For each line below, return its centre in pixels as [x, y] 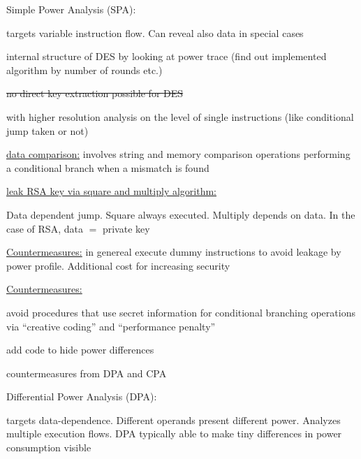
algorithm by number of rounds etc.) [84, 70]
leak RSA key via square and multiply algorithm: [111, 191]
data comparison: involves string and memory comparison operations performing [178, 154]
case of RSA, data [45, 228]
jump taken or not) [47, 130]
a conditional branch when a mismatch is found [108, 167]
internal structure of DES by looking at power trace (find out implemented [167, 56]
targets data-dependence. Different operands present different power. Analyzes [174, 420]
